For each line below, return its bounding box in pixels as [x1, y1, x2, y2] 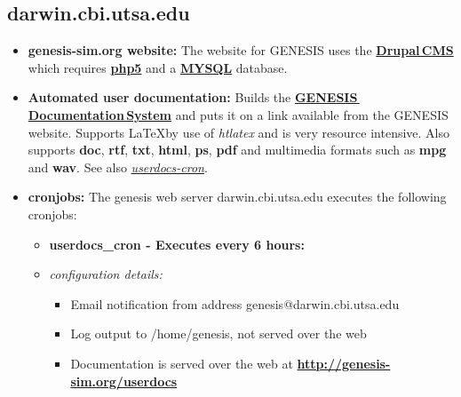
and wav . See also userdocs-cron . [28, 157, 208, 176]
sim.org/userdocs [70, 371, 178, 390]
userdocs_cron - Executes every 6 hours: [49, 234, 305, 253]
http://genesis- [297, 353, 391, 372]
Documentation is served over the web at [70, 353, 293, 372]
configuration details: [49, 265, 163, 283]
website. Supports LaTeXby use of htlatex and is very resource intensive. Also [28, 123, 450, 141]
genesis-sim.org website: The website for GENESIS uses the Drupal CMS [28, 41, 454, 60]
